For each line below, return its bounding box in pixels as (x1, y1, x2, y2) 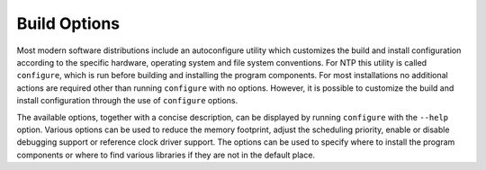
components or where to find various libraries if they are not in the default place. (16, 149, 315, 160)
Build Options (16, 13, 121, 33)
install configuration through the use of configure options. (16, 95, 238, 106)
